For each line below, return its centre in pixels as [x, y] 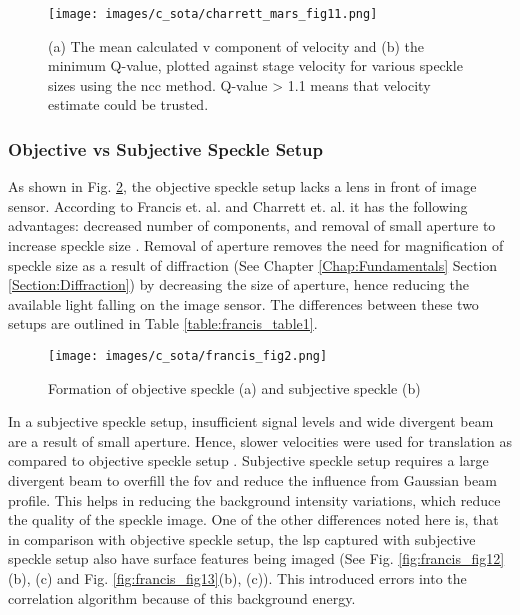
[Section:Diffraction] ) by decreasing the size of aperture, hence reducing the [238, 284]
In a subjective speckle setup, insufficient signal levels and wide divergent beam [251, 421]
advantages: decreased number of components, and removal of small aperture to [252, 225]
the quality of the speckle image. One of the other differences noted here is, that [253, 519]
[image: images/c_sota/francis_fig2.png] [188, 356]
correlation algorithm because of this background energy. [182, 597]
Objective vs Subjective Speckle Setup [165, 148]
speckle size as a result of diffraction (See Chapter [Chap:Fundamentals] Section [253, 264]
